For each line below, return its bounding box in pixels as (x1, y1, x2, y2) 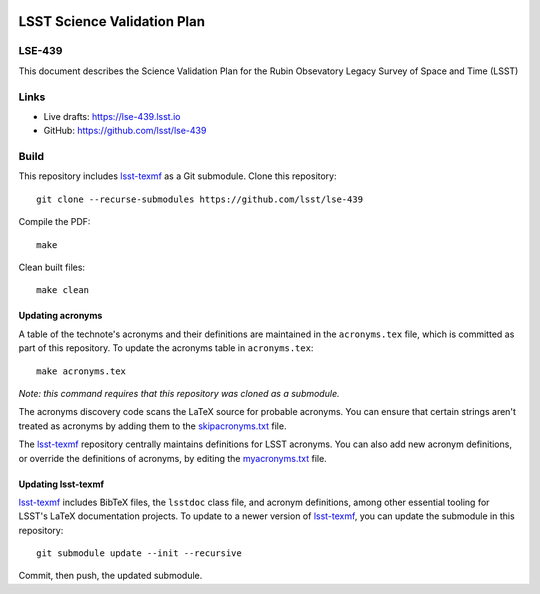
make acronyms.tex (36, 365, 127, 377)
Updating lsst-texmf (18, 478, 105, 490)
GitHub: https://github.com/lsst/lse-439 (43, 125, 207, 137)
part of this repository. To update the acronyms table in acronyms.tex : (18, 342, 314, 354)
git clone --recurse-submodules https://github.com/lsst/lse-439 (36, 193, 364, 205)
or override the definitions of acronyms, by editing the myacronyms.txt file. (18, 452, 327, 464)
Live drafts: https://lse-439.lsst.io (43, 110, 181, 122)
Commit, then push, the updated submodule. (18, 570, 203, 582)
